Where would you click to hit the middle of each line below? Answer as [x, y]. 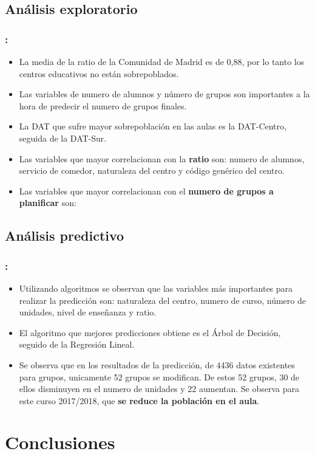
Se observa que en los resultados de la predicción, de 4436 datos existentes [157, 364]
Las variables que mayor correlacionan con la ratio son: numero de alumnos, [162, 158]
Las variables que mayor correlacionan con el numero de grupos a [146, 191]
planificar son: [48, 203]
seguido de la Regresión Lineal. [77, 344]
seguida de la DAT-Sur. [63, 138]
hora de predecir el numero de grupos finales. [103, 105]
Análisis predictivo [65, 236]
